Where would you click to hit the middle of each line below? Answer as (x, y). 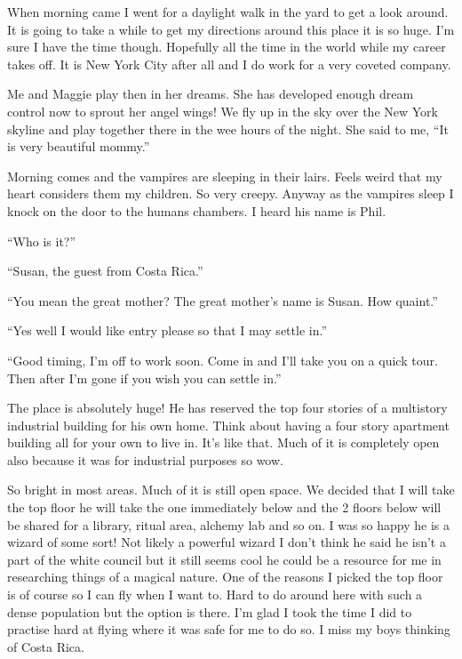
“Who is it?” (42, 241)
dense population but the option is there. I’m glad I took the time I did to (210, 611)
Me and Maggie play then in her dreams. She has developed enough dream (211, 94)
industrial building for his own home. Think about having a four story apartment (228, 425)
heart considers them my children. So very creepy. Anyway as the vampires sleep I (231, 193)
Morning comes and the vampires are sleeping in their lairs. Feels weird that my (225, 176)
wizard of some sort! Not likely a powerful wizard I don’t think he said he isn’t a (227, 542)
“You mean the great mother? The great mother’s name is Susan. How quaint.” (223, 300)
